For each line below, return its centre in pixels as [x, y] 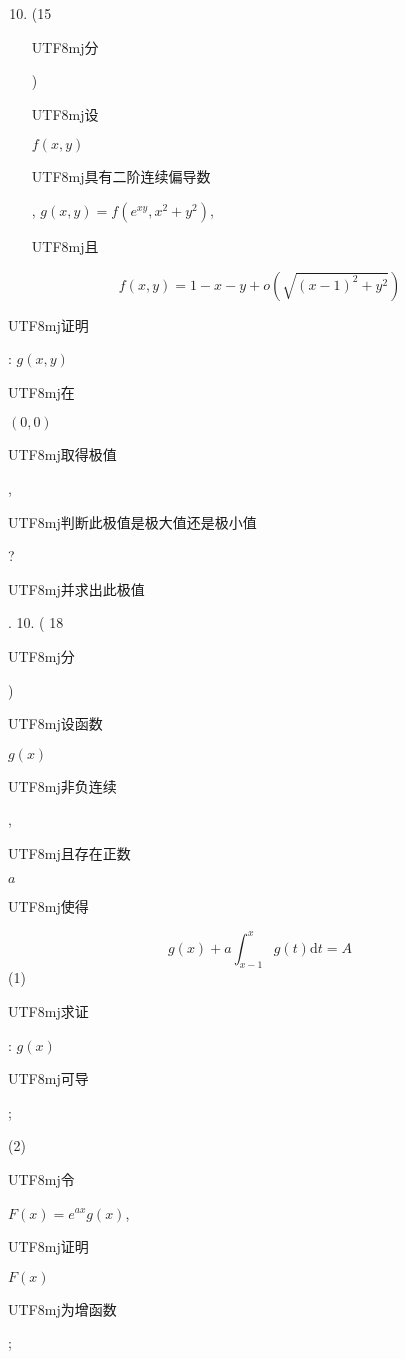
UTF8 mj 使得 [48, 906]
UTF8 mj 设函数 [55, 723]
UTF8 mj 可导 [48, 1078]
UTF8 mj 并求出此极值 [76, 588]
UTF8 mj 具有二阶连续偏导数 [121, 176]
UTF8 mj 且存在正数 [69, 852]
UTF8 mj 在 [41, 391]
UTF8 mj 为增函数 [62, 1308]
